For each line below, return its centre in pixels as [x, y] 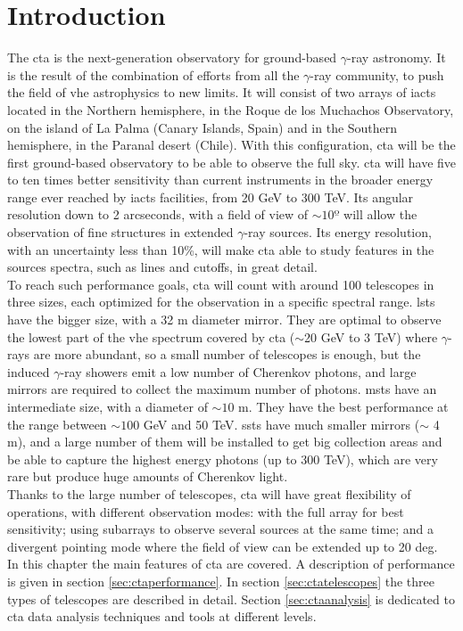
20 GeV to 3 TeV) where [371, 336]
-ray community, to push [377, 74]
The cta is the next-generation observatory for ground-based [172, 57]
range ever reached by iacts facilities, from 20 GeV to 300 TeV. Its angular [211, 197]
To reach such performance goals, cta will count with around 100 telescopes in [221, 284]
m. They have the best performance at [343, 406]
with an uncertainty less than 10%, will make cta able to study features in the [221, 249]
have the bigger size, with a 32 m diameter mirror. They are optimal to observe [224, 320]
